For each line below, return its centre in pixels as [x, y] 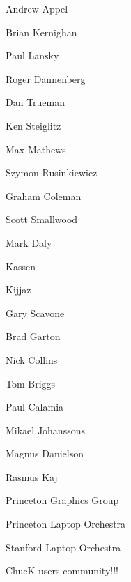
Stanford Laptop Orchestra [63, 547]
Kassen [21, 266]
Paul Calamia [35, 407]
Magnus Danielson [45, 453]
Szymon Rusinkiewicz [52, 173]
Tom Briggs [31, 383]
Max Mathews [36, 149]
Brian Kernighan [41, 32]
